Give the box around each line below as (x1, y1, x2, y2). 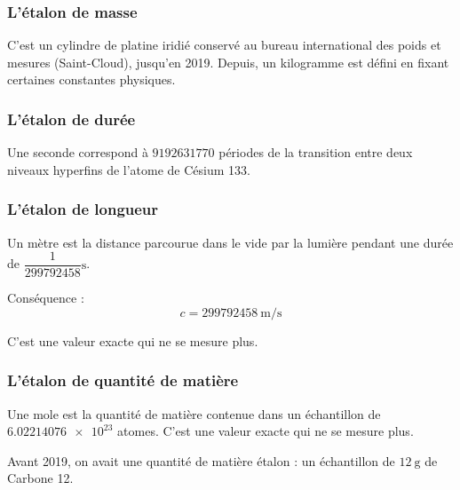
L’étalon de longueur (7, 198, 159, 220)
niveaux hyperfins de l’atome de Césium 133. (7, 160, 250, 178)
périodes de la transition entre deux (218, 143, 413, 162)
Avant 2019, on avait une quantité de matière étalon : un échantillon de (7, 451, 395, 470)
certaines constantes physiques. (7, 70, 176, 89)
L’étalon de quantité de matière (7, 369, 239, 391)
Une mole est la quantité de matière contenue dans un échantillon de (7, 404, 381, 423)
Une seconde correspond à (7, 143, 148, 162)
